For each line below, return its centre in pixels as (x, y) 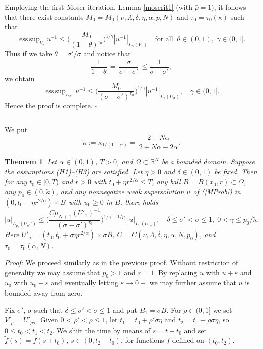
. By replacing (176, 272)
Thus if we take (28, 54)
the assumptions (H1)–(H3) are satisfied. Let (74, 171)
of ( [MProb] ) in (217, 191)
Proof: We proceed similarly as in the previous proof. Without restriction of (121, 262)
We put (16, 129)
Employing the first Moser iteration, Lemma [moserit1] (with (98, 7)
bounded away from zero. (44, 292)
